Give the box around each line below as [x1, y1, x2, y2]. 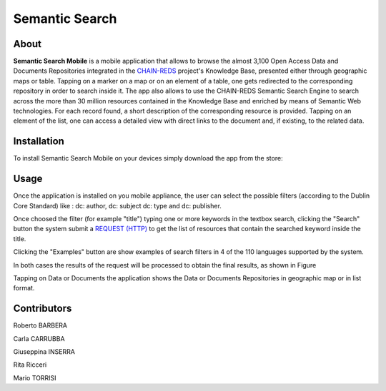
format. [13, 284, 35, 293]
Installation [13, 136, 64, 148]
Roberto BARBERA [13, 321, 68, 330]
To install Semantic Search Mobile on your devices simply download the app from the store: [13, 154, 283, 163]
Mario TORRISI [13, 373, 56, 382]
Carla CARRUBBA [13, 334, 65, 342]
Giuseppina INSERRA [13, 347, 75, 356]
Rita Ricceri [13, 360, 47, 369]
